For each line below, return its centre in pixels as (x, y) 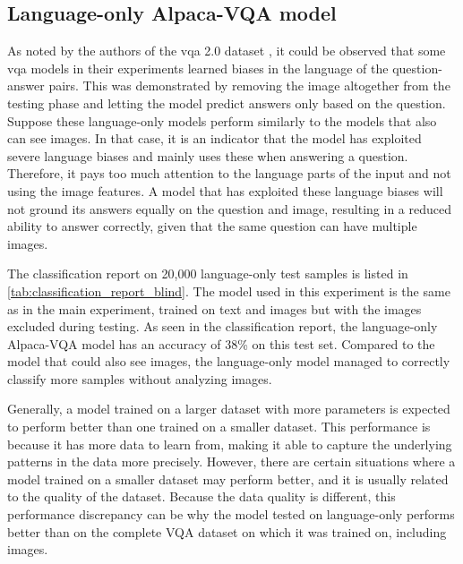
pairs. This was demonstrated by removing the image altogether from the (249, 85)
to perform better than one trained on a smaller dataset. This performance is (219, 427)
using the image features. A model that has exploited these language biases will (225, 190)
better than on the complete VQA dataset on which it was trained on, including (227, 531)
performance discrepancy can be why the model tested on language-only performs (231, 514)
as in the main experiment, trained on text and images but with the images (214, 308)
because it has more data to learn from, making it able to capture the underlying (230, 444)
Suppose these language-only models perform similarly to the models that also (222, 120)
